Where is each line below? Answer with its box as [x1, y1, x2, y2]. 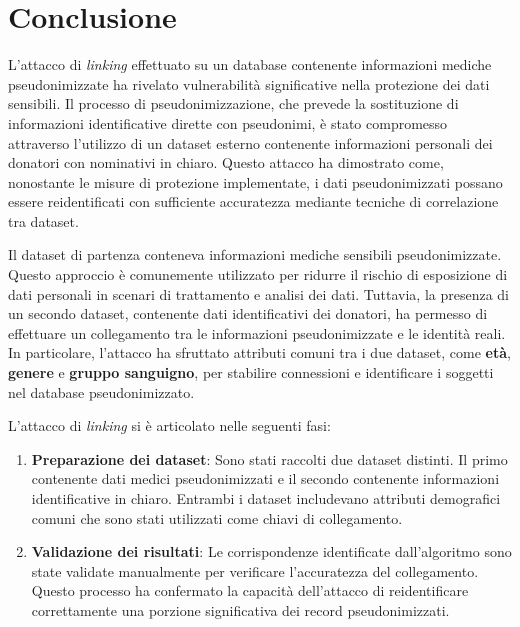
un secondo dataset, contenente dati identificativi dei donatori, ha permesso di [8, 303, 488, 324]
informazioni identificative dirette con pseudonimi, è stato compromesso [8, 112, 448, 133]
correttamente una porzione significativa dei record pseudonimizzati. [31, 599, 450, 620]
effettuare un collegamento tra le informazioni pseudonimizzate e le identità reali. [8, 322, 506, 343]
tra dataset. [8, 210, 79, 231]
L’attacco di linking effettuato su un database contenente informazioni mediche [8, 54, 492, 75]
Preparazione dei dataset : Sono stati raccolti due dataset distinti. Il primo [31, 448, 508, 469]
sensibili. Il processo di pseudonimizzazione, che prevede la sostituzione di [8, 93, 459, 114]
